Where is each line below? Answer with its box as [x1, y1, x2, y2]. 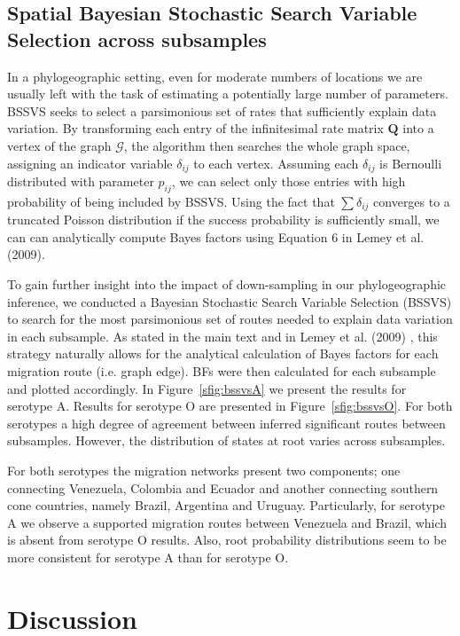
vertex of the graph [7, 136, 112, 154]
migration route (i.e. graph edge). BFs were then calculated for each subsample [7, 362, 436, 381]
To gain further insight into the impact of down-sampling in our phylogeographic [7, 275, 447, 294]
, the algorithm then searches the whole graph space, [123, 136, 410, 154]
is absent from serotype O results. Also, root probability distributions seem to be [7, 530, 447, 549]
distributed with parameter [7, 172, 154, 191]
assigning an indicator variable [7, 153, 173, 172]
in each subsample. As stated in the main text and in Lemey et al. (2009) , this [7, 326, 438, 345]
